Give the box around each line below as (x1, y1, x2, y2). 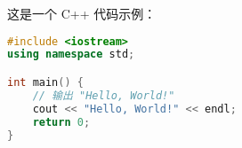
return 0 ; (32, 115, 91, 129)
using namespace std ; (7, 48, 135, 61)
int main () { (7, 76, 84, 89)
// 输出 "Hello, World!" (32, 89, 175, 102)
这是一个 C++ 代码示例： (7, 4, 157, 22)
